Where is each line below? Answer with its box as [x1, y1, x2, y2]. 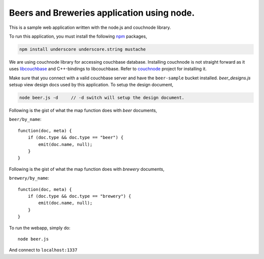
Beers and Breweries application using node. [9, 7, 195, 18]
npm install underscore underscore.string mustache [19, 47, 146, 52]
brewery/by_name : [9, 175, 49, 181]
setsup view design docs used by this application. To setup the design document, [9, 82, 174, 88]
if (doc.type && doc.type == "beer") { [27, 135, 124, 141]
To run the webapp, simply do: [9, 225, 70, 231]
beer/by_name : [9, 117, 42, 122]
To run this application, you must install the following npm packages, [9, 33, 147, 39]
